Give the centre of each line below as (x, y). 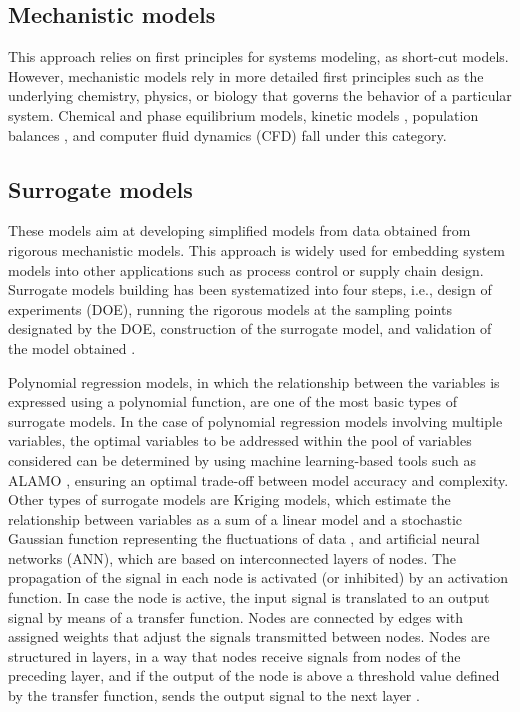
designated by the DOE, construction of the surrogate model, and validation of (250, 328)
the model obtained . (72, 347)
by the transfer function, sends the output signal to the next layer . (214, 695)
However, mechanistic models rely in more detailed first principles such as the (246, 75)
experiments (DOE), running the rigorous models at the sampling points (230, 308)
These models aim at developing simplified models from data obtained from (239, 230)
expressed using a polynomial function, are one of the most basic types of (232, 401)
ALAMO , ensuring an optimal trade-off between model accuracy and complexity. (258, 479)
